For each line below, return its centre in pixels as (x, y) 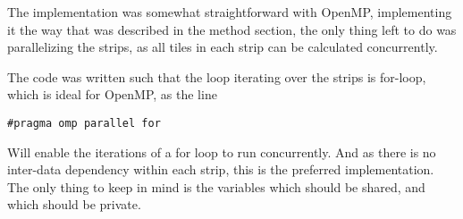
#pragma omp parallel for (84, 123)
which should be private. (74, 204)
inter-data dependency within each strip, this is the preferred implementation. (221, 169)
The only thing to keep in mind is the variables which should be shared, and (216, 186)
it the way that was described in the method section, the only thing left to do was (232, 29)
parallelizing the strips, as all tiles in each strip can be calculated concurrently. (223, 47)
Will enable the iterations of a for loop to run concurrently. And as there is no (222, 152)
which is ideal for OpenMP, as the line (112, 94)
